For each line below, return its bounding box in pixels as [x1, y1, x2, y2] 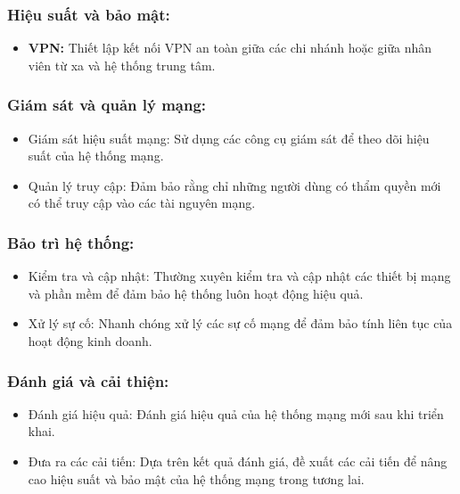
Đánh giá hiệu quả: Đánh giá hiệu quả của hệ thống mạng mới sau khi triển [28, 404, 444, 423]
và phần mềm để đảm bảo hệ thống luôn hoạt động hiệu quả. [28, 284, 364, 302]
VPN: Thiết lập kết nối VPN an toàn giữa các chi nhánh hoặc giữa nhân [28, 38, 432, 57]
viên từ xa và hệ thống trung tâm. [28, 55, 216, 74]
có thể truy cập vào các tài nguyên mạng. [28, 193, 256, 212]
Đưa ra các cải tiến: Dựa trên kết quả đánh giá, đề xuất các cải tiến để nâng [28, 452, 448, 470]
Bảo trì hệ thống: [7, 231, 135, 253]
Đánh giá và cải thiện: [7, 369, 169, 391]
